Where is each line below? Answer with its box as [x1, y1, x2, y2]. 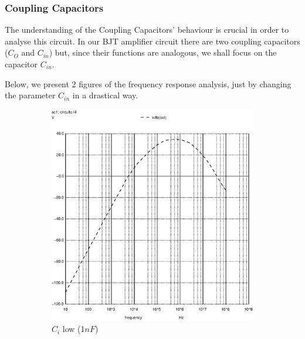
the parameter [5, 89, 56, 101]
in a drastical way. [72, 89, 138, 101]
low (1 [62, 323, 85, 335]
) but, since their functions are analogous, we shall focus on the [49, 46, 277, 59]
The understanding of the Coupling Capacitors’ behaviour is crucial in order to [5, 23, 289, 36]
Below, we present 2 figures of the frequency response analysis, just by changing [5, 77, 292, 90]
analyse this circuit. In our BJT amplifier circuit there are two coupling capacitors [5, 35, 300, 47]
